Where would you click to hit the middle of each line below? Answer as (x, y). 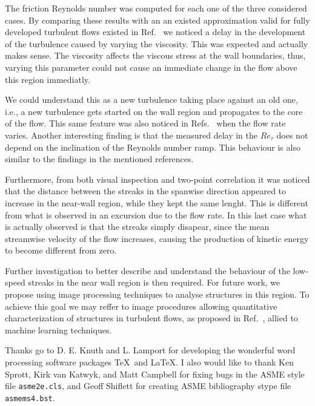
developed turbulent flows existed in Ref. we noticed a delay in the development (155, 32)
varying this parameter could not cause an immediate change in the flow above (151, 67)
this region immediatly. (48, 79)
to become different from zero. (61, 250)
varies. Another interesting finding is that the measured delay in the (131, 135)
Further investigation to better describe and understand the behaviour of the (148, 270)
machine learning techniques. (58, 329)
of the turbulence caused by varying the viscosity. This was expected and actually (157, 43)
